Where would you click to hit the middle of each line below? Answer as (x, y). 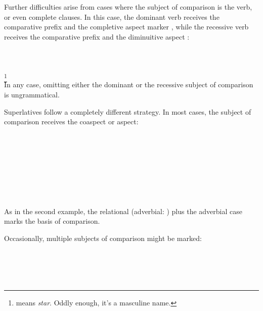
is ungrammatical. (32, 95)
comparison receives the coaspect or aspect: (71, 122)
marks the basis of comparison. (52, 221)
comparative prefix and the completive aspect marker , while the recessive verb (126, 27)
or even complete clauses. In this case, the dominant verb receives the (112, 16)
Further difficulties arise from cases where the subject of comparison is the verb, (128, 7)
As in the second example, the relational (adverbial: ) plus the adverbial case (123, 211)
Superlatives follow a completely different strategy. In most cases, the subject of (128, 111)
